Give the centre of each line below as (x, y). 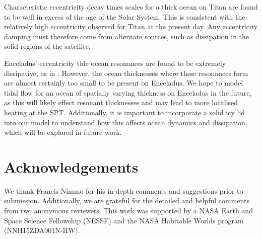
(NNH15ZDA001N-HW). (42, 230)
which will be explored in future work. (63, 132)
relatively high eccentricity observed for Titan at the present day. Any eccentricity (131, 26)
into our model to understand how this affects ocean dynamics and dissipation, (126, 122)
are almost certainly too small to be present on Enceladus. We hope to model (124, 83)
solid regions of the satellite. (47, 46)
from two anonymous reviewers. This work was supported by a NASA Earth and (128, 211)
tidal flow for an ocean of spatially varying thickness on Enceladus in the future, (128, 92)
